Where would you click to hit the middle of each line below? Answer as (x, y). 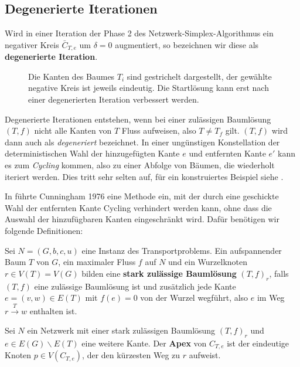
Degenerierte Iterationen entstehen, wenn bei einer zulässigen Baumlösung (138, 119)
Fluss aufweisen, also (159, 130)
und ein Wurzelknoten (208, 262)
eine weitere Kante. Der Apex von (144, 343)
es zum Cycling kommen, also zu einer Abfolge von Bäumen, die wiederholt (140, 165)
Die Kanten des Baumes (71, 76)
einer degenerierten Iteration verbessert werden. (114, 99)
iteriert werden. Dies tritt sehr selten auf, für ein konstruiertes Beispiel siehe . (144, 176)
